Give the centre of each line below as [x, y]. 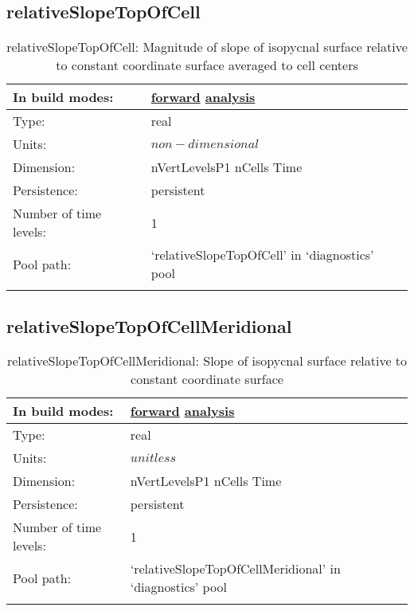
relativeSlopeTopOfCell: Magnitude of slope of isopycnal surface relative [207, 47]
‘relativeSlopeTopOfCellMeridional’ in [235, 569]
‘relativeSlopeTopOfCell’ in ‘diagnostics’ [262, 255]
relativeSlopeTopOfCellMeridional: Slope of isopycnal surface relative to [207, 361]
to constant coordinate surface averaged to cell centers [207, 65]
